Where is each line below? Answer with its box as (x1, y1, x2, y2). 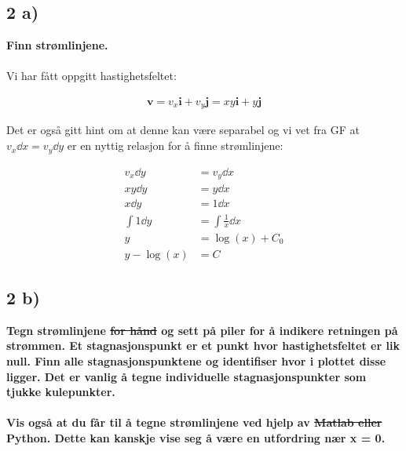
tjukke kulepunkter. (6, 384, 115, 400)
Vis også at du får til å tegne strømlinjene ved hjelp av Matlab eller (6, 414, 382, 431)
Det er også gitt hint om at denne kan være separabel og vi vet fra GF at (6, 122, 360, 138)
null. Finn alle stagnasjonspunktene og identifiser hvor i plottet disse (6, 353, 386, 369)
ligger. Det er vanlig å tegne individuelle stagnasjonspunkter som (6, 368, 367, 384)
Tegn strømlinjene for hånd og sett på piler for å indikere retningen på (6, 322, 398, 338)
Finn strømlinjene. (6, 37, 108, 53)
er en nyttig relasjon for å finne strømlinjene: (67, 137, 283, 154)
